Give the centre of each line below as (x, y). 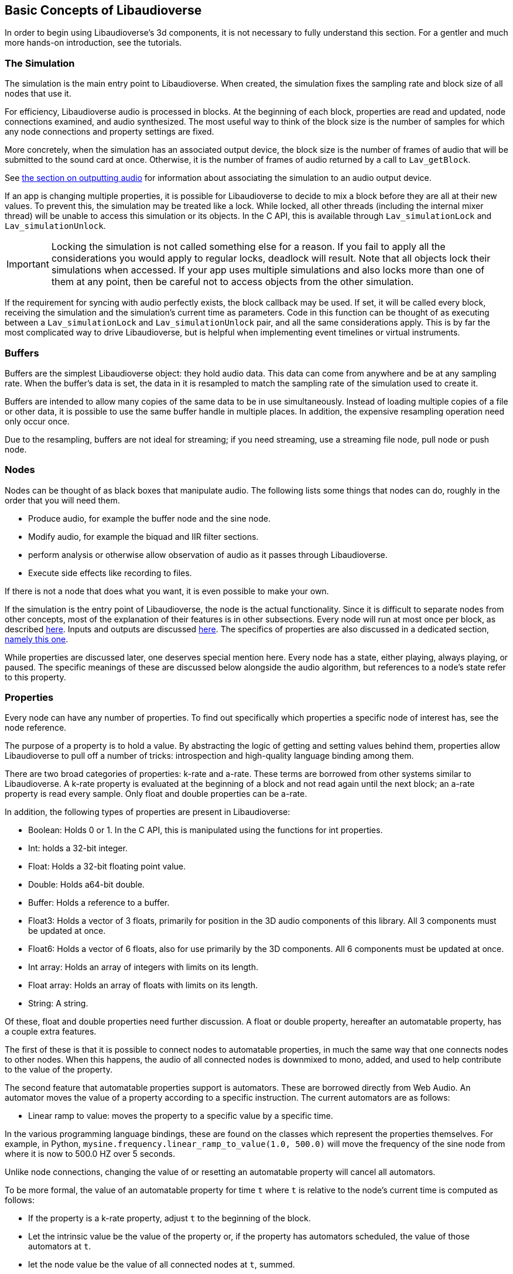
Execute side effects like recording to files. (110, 573)
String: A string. (58, 1004)
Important (28, 264)
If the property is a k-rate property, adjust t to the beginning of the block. (170, 1218)
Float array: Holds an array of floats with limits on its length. (143, 985)
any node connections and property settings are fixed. (110, 132)
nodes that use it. (38, 94)
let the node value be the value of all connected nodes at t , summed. (162, 1265)
